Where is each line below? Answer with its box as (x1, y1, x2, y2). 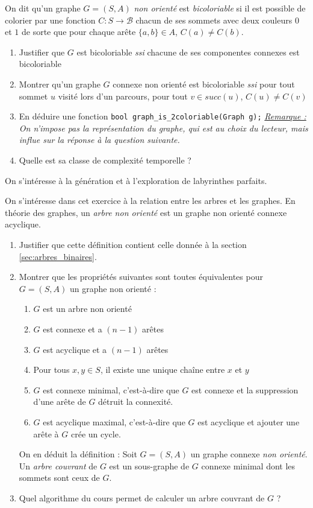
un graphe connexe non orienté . (190, 448, 308, 460)
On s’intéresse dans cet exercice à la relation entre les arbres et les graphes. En (5, 194, 296, 207)
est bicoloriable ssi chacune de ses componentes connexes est (76, 45, 300, 58)
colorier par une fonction (5, 13, 96, 26)
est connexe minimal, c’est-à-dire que (43, 383, 179, 396)
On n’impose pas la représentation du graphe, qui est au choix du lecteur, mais (19, 121, 308, 134)
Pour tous (33, 363, 70, 376)
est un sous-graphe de (109, 459, 190, 472)
